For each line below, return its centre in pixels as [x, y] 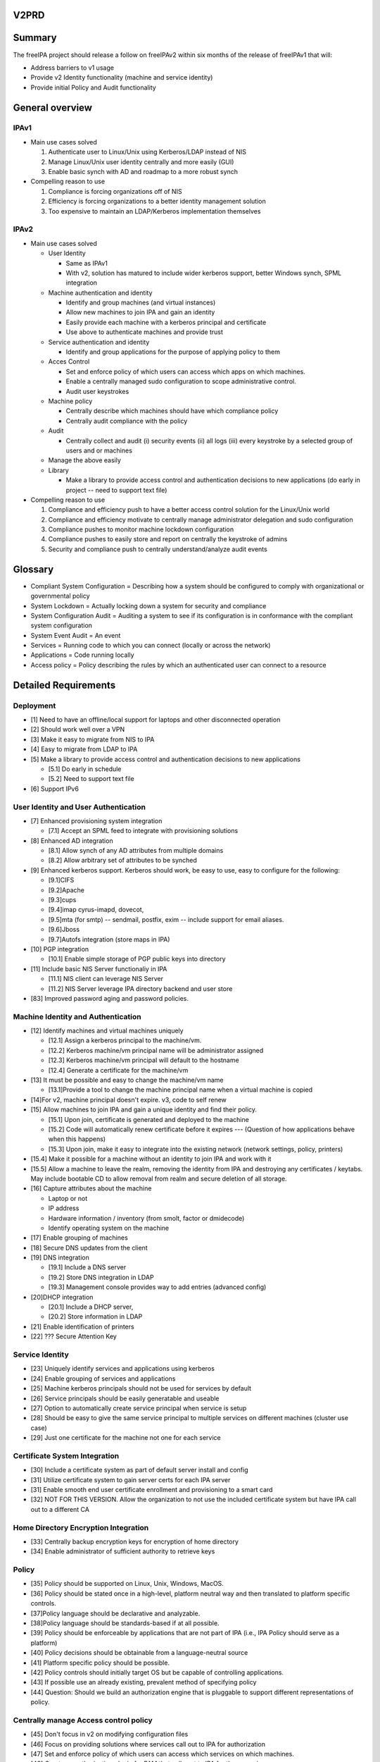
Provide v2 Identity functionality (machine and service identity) [122, 78]
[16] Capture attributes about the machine [91, 1188]
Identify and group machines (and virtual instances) [141, 302]
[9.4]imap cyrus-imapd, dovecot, [96, 910]
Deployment [34, 706]
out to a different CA [60, 1509]
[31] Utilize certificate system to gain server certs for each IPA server [131, 1479]
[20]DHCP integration [62, 1297]
